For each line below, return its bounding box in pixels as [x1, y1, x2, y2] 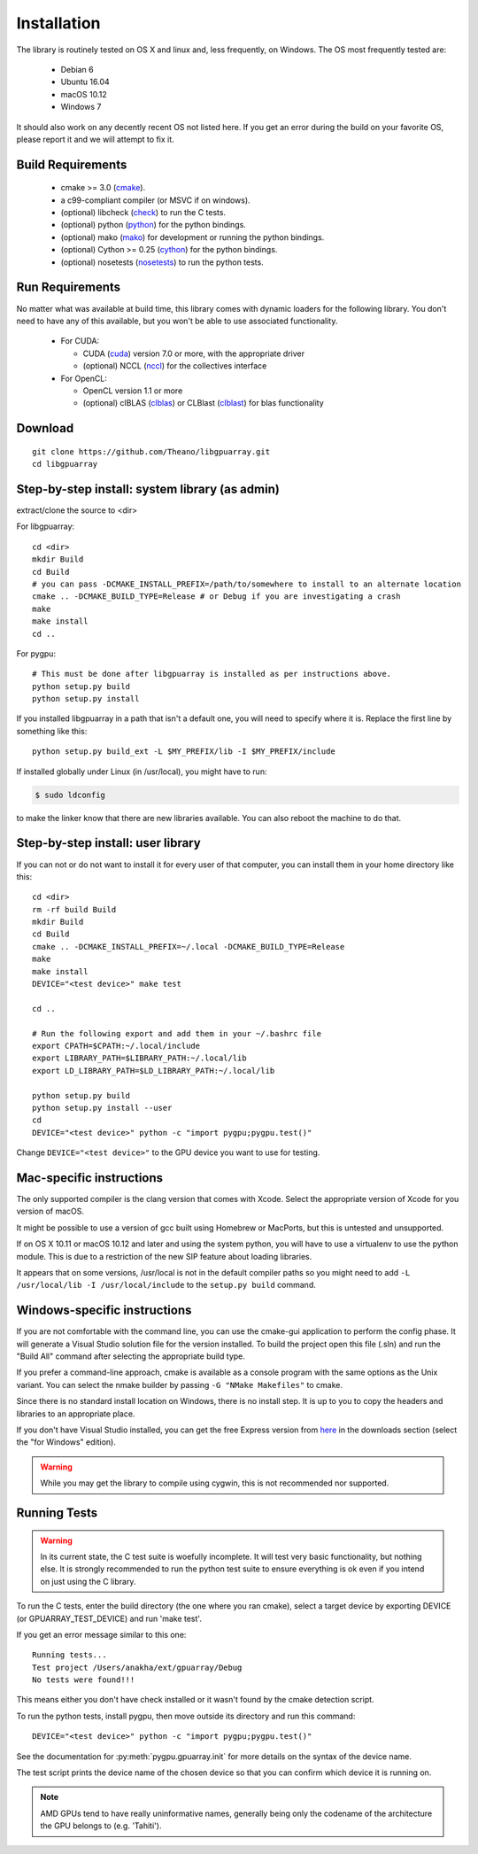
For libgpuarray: [16, 521, 75, 531]
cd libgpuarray [32, 459, 98, 469]
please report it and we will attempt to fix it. [16, 134, 174, 144]
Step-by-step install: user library [16, 835, 201, 850]
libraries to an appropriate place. [16, 1408, 135, 1419]
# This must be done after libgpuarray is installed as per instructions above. [32, 669, 392, 679]
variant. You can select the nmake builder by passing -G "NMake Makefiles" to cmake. [16, 1379, 343, 1390]
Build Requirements [16, 157, 127, 172]
